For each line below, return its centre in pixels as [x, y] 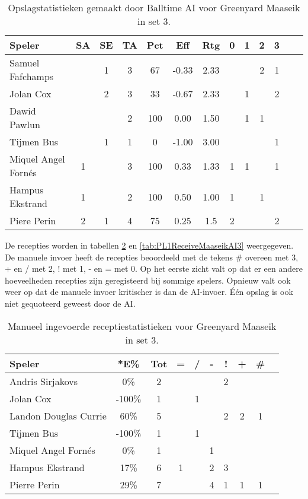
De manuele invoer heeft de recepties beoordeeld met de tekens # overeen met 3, [152, 257]
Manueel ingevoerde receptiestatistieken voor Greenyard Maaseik [142, 326]
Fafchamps [32, 76]
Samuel [25, 63]
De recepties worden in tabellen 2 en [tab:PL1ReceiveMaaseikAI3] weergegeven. [149, 245]
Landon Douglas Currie [58, 415]
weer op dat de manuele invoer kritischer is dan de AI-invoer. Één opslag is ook [149, 292]
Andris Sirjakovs [44, 381]
